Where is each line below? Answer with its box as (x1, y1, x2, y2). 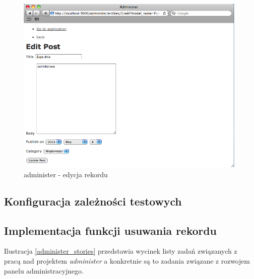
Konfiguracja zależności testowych (4, 193, 182, 209)
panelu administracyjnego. (4, 265, 84, 276)
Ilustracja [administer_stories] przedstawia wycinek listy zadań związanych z (4, 246, 237, 256)
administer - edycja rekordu (24, 169, 108, 179)
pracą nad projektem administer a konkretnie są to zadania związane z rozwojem (4, 255, 250, 266)
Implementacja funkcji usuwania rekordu (4, 222, 217, 238)
